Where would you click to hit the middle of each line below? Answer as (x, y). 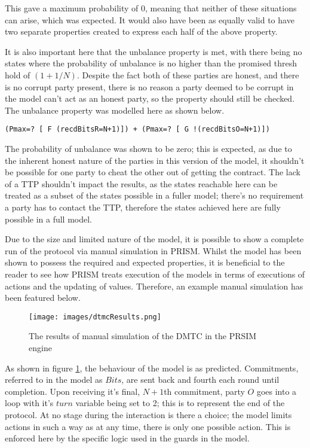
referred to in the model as (54, 380)
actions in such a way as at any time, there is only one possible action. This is (148, 426)
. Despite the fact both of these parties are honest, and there (188, 74)
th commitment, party (204, 391)
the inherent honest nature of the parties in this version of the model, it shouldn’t (155, 160)
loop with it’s (29, 403)
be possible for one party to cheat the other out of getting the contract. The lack (153, 172)
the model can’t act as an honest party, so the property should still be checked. (150, 98)
